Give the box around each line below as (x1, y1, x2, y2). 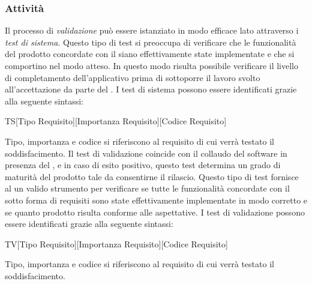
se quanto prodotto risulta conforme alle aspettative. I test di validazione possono (5, 205, 305, 218)
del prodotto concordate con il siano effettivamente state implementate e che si (5, 47, 295, 60)
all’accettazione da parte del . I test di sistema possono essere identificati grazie (5, 83, 297, 95)
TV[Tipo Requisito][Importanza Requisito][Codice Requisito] (5, 237, 228, 250)
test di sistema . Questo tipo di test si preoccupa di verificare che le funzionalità (5, 35, 296, 48)
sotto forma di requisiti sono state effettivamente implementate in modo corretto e (5, 193, 308, 206)
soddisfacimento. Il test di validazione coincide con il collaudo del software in (5, 147, 287, 159)
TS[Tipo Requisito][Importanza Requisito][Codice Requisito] (5, 115, 227, 127)
